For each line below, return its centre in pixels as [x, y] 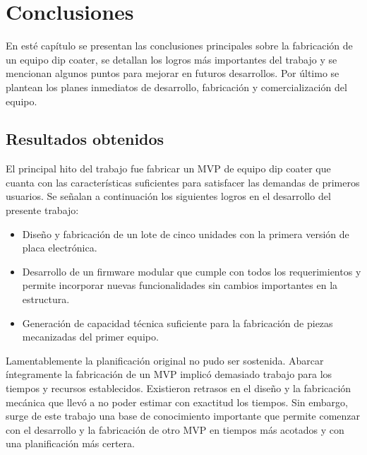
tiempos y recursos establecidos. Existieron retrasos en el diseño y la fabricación [179, 388]
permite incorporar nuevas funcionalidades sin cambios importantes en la [180, 285]
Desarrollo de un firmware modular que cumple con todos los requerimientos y [192, 271]
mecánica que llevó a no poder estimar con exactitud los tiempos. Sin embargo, [177, 402]
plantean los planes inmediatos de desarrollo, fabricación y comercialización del [176, 87]
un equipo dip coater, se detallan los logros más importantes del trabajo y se [172, 59]
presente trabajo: [42, 210]
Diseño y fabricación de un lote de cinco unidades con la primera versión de [186, 234]
